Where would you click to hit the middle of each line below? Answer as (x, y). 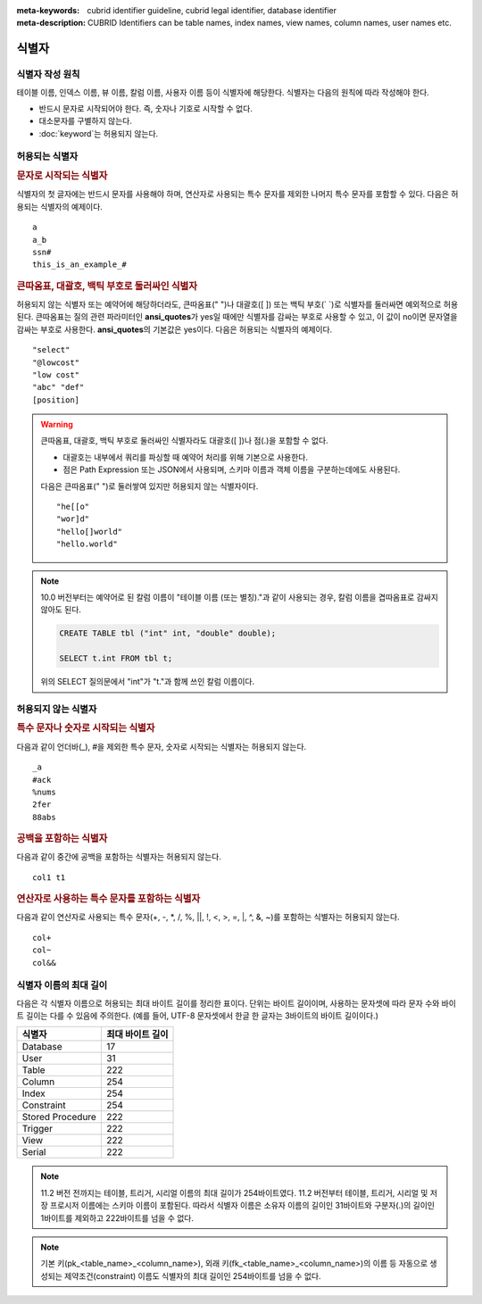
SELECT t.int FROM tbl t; (116, 659)
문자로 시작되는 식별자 (62, 176)
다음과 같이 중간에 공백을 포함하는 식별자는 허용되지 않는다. (119, 857)
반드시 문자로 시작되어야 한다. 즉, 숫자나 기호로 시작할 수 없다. (146, 108)
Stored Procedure (59, 1117)
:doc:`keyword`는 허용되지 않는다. (99, 133)
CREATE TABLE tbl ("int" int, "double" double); (168, 633)
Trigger (37, 1129)
